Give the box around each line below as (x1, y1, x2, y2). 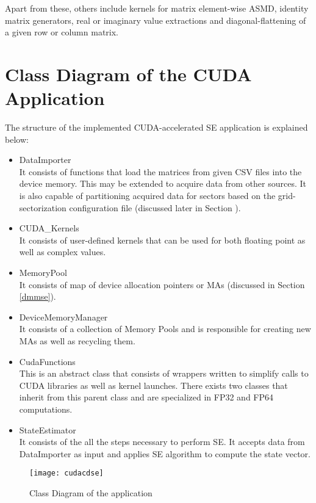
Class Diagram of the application (29, 487, 153, 499)
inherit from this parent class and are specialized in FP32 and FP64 (19, 391, 274, 403)
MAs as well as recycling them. (19, 335, 135, 347)
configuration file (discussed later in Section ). (69, 201, 241, 214)
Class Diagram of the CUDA (5, 61, 252, 86)
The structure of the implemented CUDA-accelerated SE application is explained (5, 121, 308, 134)
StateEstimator (19, 423, 76, 436)
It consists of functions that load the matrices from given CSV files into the (19, 165, 302, 178)
